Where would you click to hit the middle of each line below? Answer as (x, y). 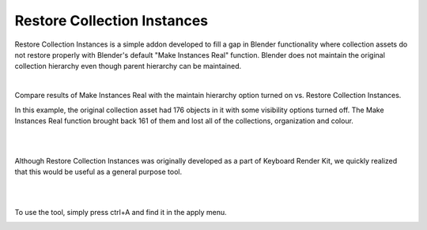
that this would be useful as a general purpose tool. (98, 172)
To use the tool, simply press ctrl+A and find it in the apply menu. (121, 212)
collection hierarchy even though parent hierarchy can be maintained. (128, 66)
